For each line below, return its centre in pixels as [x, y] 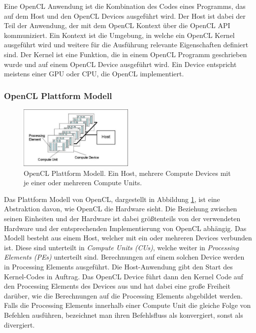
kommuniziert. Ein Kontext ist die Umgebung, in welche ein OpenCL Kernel [119, 35]
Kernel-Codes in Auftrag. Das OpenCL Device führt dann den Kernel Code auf [124, 276]
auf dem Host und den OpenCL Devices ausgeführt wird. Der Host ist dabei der [125, 16]
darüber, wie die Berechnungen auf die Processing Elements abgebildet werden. [123, 295]
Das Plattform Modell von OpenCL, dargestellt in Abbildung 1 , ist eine [112, 199]
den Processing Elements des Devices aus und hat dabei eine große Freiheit [117, 286]
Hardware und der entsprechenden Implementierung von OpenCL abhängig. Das [125, 228]
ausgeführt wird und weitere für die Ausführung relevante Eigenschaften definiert [126, 45]
